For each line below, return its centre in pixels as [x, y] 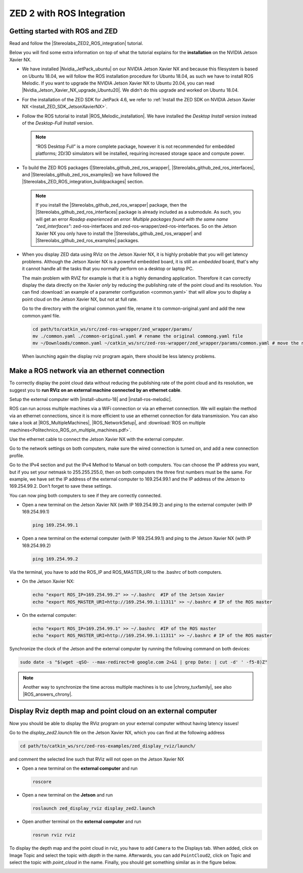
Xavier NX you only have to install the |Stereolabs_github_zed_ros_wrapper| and [119, 233]
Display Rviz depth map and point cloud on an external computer [113, 711]
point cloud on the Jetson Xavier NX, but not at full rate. [80, 299]
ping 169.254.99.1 [55, 525]
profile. [17, 455]
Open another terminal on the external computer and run [82, 822]
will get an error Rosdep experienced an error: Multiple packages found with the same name [132, 219]
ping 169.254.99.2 [55, 559]
